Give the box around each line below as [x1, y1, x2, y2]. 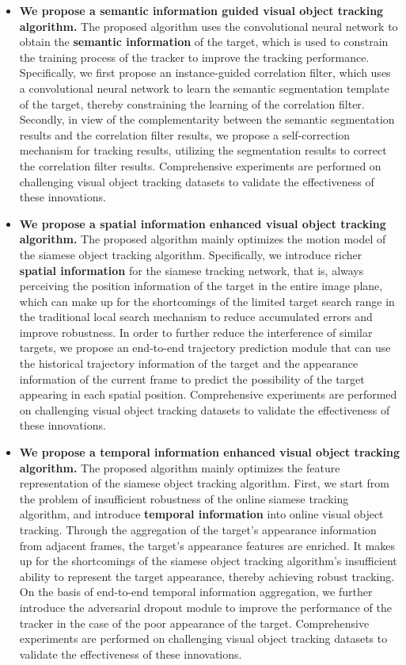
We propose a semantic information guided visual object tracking [19, 2, 384, 18]
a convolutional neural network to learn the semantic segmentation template [19, 79, 389, 96]
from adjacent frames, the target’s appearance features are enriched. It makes [19, 537, 396, 553]
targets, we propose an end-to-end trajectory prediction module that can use [19, 339, 391, 356]
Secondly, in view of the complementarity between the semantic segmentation [19, 111, 395, 128]
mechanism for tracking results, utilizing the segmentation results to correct [19, 142, 387, 159]
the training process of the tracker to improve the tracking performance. [19, 48, 370, 65]
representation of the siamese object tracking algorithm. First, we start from [19, 475, 389, 491]
